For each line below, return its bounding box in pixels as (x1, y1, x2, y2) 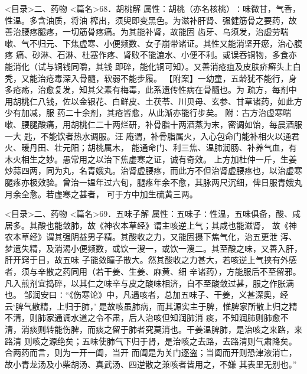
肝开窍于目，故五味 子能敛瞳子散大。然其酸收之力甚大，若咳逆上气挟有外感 (5, 253, 297, 266)
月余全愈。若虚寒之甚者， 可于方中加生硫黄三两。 (5, 187, 198, 200)
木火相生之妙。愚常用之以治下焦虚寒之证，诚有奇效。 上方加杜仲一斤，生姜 (5, 152, 297, 165)
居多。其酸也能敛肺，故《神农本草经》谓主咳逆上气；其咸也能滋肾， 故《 (5, 219, 289, 231)
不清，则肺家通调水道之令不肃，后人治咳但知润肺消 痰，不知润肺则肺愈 (5, 311, 280, 324)
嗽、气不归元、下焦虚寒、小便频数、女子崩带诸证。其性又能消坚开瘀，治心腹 (5, 37, 302, 49)
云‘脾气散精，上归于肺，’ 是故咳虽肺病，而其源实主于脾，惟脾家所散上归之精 (5, 300, 298, 312)
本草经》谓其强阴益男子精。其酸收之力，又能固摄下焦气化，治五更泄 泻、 (12, 230, 297, 243)
